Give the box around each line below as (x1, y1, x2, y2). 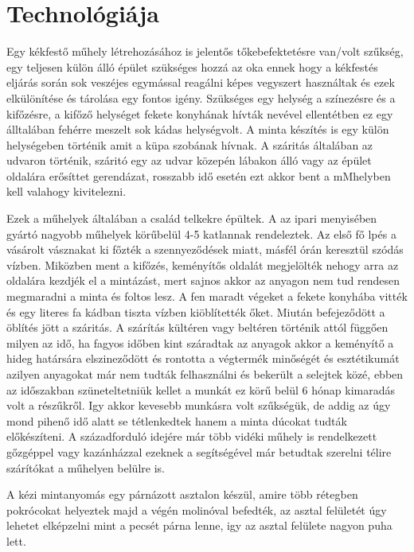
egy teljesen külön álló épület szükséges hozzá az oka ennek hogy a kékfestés (6, 58, 378, 75)
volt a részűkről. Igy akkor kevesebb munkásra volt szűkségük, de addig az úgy (6, 397, 391, 414)
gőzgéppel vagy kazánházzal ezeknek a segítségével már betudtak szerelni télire (6, 443, 392, 460)
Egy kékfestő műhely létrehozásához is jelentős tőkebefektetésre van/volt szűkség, (6, 43, 404, 60)
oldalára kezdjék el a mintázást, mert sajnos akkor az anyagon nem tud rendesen (6, 272, 400, 289)
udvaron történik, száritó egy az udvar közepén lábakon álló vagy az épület (6, 152, 372, 169)
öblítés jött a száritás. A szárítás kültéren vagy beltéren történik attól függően (6, 319, 389, 336)
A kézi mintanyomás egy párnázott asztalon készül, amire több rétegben (6, 486, 358, 503)
